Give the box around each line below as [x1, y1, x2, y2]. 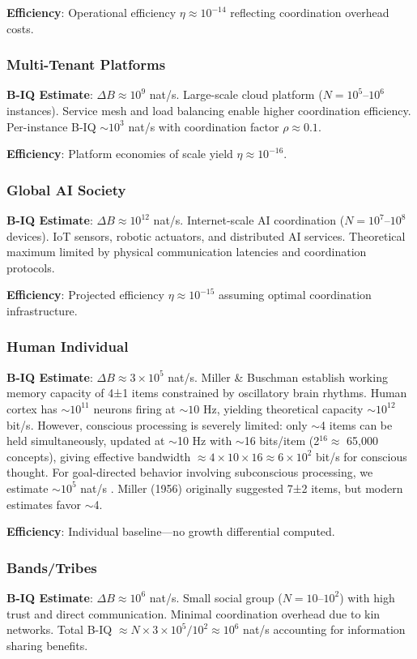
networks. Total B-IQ [6, 621, 113, 638]
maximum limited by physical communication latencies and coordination [6, 243, 367, 260]
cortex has [6, 400, 57, 417]
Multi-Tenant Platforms [6, 54, 166, 75]
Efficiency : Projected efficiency [6, 286, 164, 303]
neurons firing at [93, 400, 176, 417]
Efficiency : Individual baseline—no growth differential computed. [6, 523, 335, 540]
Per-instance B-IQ [6, 118, 96, 135]
